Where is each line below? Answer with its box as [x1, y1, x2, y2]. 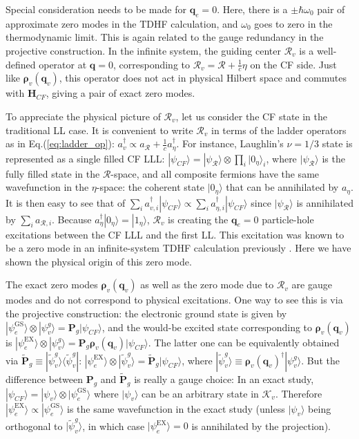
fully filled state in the [6, 166, 100, 180]
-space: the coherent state [96, 180, 204, 194]
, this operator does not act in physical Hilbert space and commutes [59, 71, 347, 85]
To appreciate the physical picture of [6, 109, 161, 123]
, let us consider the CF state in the [175, 109, 327, 123]
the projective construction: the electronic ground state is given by [6, 306, 287, 321]
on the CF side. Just [250, 57, 337, 71]
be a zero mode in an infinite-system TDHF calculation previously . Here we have [6, 241, 351, 255]
